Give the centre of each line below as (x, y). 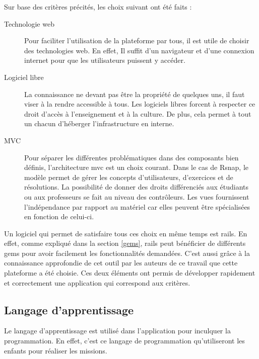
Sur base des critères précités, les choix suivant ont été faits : (98, 7)
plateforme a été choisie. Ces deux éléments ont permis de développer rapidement (130, 273)
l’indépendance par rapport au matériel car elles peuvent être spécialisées (137, 206)
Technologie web (29, 23)
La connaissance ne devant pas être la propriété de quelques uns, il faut (135, 94)
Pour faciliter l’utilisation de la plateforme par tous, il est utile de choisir (137, 40)
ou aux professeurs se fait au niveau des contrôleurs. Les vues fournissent (137, 196)
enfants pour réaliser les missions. (56, 350)
